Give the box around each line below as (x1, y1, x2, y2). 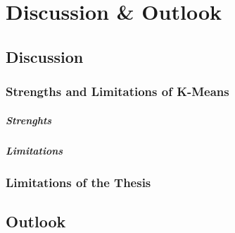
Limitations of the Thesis (6, 173, 151, 191)
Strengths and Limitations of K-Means (6, 83, 229, 100)
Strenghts (6, 112, 52, 127)
